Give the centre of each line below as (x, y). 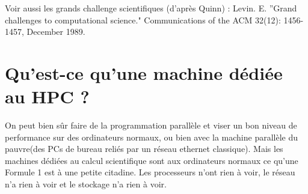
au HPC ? (47, 96)
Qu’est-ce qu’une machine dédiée (144, 72)
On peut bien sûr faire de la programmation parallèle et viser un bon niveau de (151, 125)
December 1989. (56, 32)
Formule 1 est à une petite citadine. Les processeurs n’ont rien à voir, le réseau (150, 172)
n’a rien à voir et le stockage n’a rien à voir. (86, 184)
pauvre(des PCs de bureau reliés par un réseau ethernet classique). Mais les (144, 149)
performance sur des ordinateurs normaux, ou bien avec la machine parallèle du (152, 137)
